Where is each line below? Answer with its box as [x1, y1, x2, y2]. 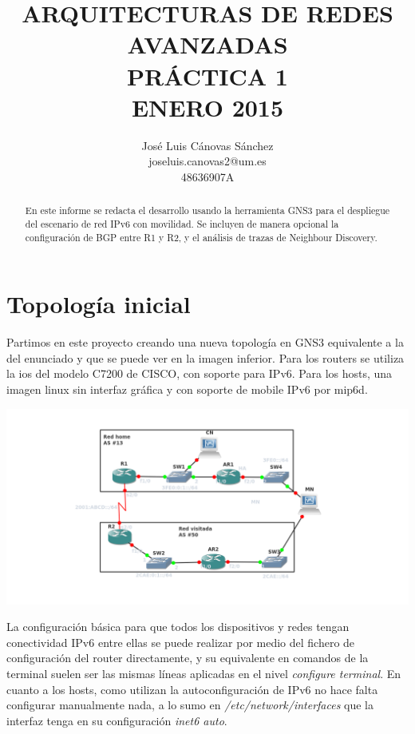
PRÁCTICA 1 [127, 59, 288, 92]
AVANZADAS [127, 28, 288, 61]
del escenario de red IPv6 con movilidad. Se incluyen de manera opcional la [25, 216, 339, 230]
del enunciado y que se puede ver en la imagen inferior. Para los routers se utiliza [6, 349, 405, 366]
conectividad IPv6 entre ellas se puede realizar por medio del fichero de [6, 633, 355, 650]
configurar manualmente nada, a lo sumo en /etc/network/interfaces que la [6, 696, 374, 713]
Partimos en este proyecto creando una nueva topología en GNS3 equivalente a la [6, 334, 404, 351]
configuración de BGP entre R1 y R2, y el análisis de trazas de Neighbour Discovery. [25, 230, 377, 244]
